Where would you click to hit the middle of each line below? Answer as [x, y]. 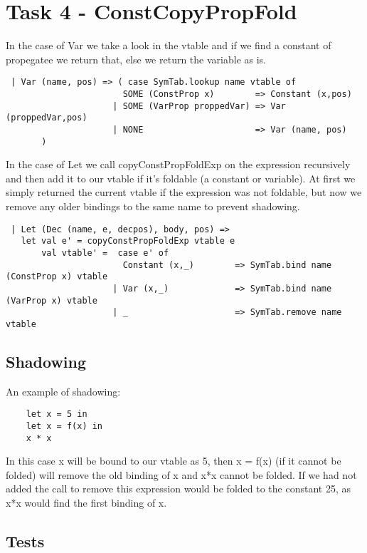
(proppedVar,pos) [47, 118]
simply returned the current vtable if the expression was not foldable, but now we [184, 192]
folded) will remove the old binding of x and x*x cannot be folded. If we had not [181, 474]
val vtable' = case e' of [105, 253]
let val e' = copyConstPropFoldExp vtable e [128, 241]
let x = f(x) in [64, 426]
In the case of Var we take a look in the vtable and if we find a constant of [169, 45]
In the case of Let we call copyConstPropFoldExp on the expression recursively [178, 164]
